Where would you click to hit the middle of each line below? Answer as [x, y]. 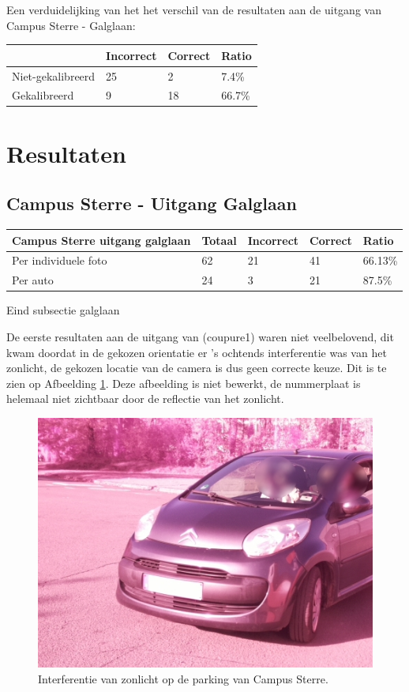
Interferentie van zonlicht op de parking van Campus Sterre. [183, 678]
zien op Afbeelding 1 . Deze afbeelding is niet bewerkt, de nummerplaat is [184, 383]
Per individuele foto [60, 260]
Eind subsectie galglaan [63, 310]
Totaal [219, 240]
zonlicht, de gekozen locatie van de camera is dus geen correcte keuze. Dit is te [197, 368]
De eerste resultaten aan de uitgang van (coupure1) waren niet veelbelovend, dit [200, 336]
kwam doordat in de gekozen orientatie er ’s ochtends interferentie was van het [197, 352]
